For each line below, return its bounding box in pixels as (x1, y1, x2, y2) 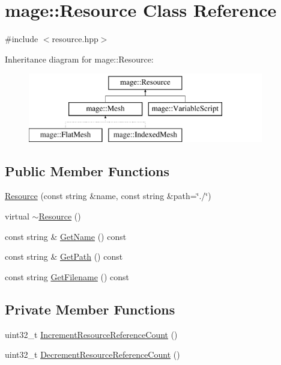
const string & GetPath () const (5, 250, 123, 263)
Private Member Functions (5, 299, 175, 318)
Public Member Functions (5, 161, 169, 180)
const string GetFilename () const (5, 270, 130, 283)
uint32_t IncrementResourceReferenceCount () (5, 328, 178, 340)
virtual (5, 210, 29, 222)
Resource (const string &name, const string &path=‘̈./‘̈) (5, 189, 211, 202)
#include (5, 32, 38, 45)
